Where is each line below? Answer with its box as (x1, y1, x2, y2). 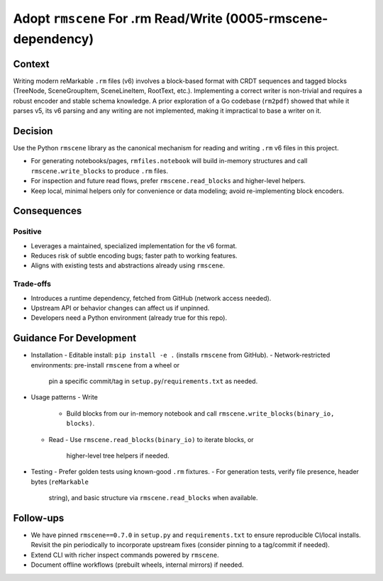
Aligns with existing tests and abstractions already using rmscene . (30, 261, 226, 270)
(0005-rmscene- (225, 11, 328, 26)
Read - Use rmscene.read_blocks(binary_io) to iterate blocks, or (48, 435, 255, 443)
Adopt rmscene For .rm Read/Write (13, 11, 223, 26)
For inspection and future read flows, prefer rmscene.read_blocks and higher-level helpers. (30, 177, 306, 185)
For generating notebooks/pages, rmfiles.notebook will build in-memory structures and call (30, 157, 308, 165)
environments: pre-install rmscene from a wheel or (30, 360, 180, 369)
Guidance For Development (13, 332, 137, 344)
